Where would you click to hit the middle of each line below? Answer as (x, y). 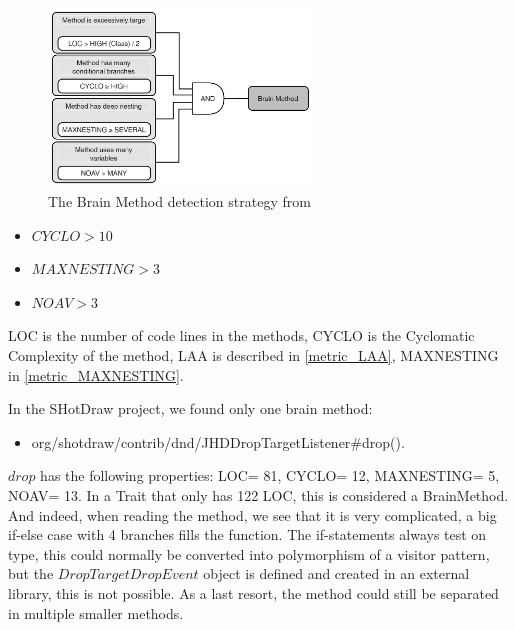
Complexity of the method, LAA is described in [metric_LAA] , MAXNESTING (253, 354)
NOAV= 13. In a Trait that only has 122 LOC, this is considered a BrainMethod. (258, 494)
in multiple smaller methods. (96, 612)
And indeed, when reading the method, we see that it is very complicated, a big (252, 514)
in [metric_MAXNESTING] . (96, 374)
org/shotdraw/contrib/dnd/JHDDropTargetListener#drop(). (218, 441)
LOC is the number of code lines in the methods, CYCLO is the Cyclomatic (241, 335)
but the (31, 573)
